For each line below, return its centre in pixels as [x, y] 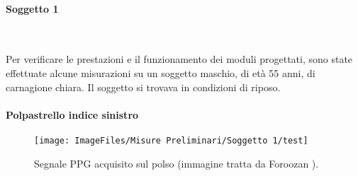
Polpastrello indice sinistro [72, 114]
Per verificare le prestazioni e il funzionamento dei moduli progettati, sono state [179, 59]
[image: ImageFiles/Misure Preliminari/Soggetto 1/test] [171, 140]
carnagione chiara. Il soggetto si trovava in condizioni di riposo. [143, 87]
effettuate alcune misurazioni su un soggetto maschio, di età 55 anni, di [161, 72]
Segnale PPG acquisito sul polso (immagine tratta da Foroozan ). [177, 163]
